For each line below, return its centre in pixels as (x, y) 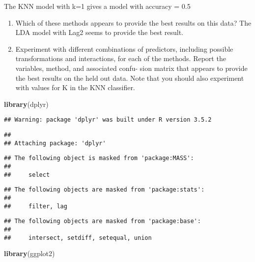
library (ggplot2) (29, 253)
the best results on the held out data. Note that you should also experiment (130, 78)
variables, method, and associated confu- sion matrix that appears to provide (131, 68)
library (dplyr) (26, 104)
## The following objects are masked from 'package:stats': (104, 190)
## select (27, 175)
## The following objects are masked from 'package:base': (102, 221)
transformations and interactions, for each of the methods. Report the (121, 58)
